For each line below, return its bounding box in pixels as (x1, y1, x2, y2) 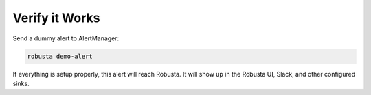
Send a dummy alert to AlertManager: (12, 34, 120, 42)
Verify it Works (12, 10, 100, 25)
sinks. (12, 79, 30, 87)
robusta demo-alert (27, 52, 93, 60)
